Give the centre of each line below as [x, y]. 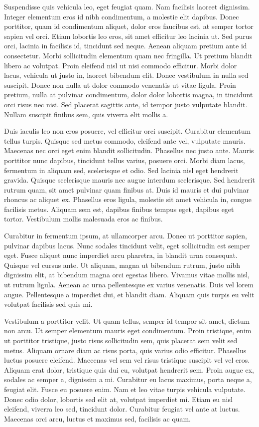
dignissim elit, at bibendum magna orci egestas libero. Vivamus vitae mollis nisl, [127, 275]
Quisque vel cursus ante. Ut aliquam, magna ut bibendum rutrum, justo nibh [122, 265]
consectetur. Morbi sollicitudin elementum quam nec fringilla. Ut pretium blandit [128, 55]
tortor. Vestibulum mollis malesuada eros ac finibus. [83, 219]
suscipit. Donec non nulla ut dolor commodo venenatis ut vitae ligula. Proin [120, 85]
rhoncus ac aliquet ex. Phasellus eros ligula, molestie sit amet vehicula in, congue [128, 199]
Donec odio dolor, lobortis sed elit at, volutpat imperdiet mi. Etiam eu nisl [118, 399]
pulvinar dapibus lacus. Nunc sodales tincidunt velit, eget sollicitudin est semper [127, 245]
